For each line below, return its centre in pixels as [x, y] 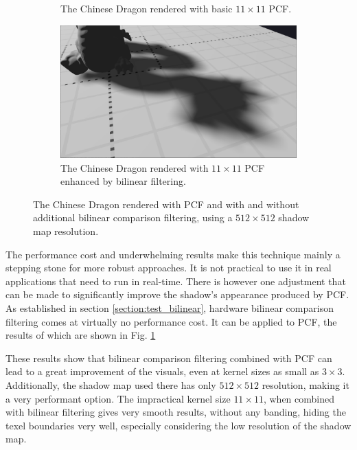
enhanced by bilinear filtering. [123, 181]
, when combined [299, 398]
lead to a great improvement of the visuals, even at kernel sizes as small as [162, 371]
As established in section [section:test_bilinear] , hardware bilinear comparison [170, 308]
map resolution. [66, 231]
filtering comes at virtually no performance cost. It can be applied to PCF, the [171, 321]
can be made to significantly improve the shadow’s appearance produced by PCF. [177, 294]
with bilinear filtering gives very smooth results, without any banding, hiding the [176, 412]
